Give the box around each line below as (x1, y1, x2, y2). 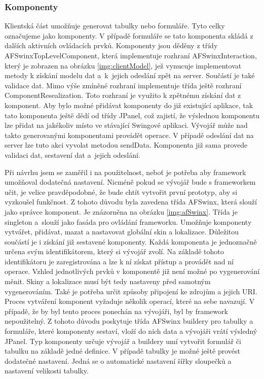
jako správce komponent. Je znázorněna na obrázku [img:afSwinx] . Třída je (5, 206, 238, 217)
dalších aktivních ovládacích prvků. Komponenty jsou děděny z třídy (5, 40, 218, 51)
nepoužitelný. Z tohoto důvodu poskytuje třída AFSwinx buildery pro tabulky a (5, 316, 253, 326)
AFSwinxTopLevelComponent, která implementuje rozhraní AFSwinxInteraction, (5, 50, 257, 60)
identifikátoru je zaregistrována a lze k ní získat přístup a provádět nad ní (5, 256, 234, 266)
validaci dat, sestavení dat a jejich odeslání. (5, 149, 140, 160)
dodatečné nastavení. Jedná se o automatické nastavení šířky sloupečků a (5, 355, 232, 366)
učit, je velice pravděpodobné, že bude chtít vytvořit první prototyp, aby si (5, 186, 238, 197)
